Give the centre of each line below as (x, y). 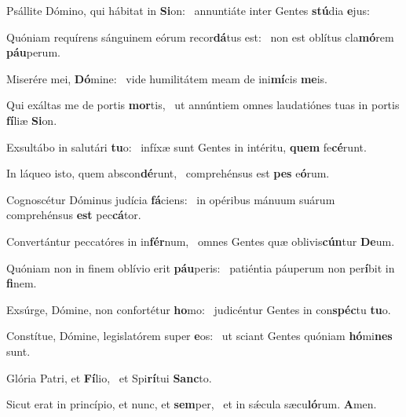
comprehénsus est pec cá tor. (74, 215)
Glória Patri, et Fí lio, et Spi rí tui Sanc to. (109, 377)
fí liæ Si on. (32, 120)
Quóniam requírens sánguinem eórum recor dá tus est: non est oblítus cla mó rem (200, 37)
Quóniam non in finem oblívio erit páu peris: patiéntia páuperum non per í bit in (201, 267)
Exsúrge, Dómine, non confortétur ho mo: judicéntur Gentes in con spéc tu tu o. (199, 309)
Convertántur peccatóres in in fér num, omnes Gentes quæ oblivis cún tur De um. (201, 241)
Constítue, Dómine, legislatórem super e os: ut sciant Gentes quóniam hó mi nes (199, 336)
